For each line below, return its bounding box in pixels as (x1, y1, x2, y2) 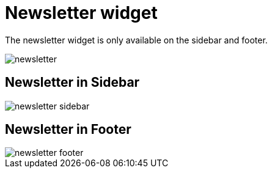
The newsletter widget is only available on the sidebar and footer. (5, 34, 268, 45)
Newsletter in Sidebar (5, 75, 140, 90)
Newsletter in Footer (5, 122, 131, 138)
